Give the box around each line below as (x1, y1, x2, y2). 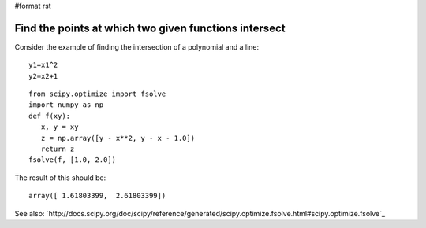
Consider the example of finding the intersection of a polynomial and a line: (14, 42, 260, 51)
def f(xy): (28, 111, 71, 120)
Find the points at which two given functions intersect (14, 21, 286, 35)
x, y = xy (40, 123, 79, 131)
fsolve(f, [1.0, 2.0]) (28, 156, 117, 164)
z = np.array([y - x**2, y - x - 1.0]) (40, 134, 196, 142)
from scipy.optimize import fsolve (28, 90, 166, 98)
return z (40, 145, 75, 153)
